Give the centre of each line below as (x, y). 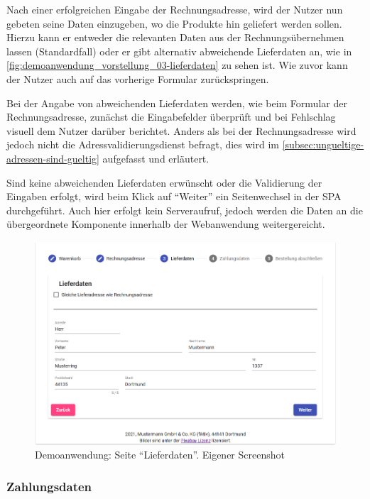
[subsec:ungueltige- (323, 144)
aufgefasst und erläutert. (156, 158)
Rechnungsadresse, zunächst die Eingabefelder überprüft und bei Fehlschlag (171, 117)
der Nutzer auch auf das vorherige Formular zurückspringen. (138, 78)
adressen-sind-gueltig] (53, 158)
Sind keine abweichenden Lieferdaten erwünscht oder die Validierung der (164, 182)
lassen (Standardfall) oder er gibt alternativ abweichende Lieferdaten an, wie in (179, 51)
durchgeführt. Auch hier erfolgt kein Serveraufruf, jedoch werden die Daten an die (185, 210)
